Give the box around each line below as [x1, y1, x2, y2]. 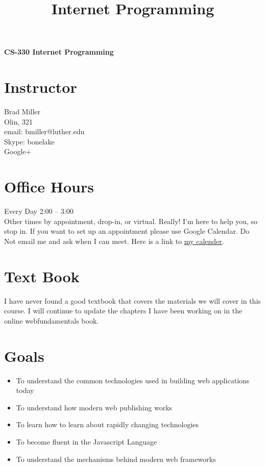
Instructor [4, 77, 77, 97]
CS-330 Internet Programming [4, 46, 114, 57]
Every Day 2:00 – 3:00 [4, 206, 74, 216]
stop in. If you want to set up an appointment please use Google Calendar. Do [4, 226, 250, 236]
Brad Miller [4, 106, 41, 117]
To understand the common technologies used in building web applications [16, 375, 250, 385]
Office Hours [4, 176, 94, 197]
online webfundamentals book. [4, 315, 99, 326]
